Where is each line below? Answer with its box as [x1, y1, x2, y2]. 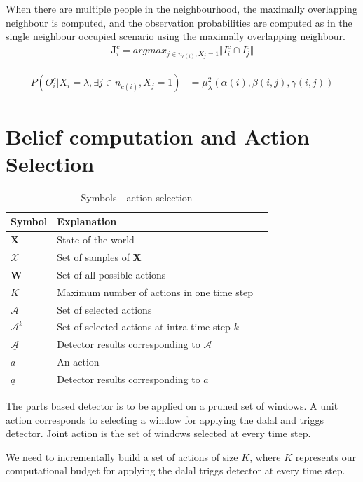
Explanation [57, 214, 117, 229]
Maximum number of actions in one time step [57, 284, 254, 299]
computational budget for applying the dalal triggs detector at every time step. [6, 463, 345, 478]
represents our [295, 449, 356, 464]
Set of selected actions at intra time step [57, 319, 231, 334]
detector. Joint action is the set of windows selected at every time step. [6, 426, 311, 441]
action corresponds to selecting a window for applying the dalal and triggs [6, 412, 324, 427]
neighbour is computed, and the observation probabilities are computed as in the [6, 15, 352, 29]
